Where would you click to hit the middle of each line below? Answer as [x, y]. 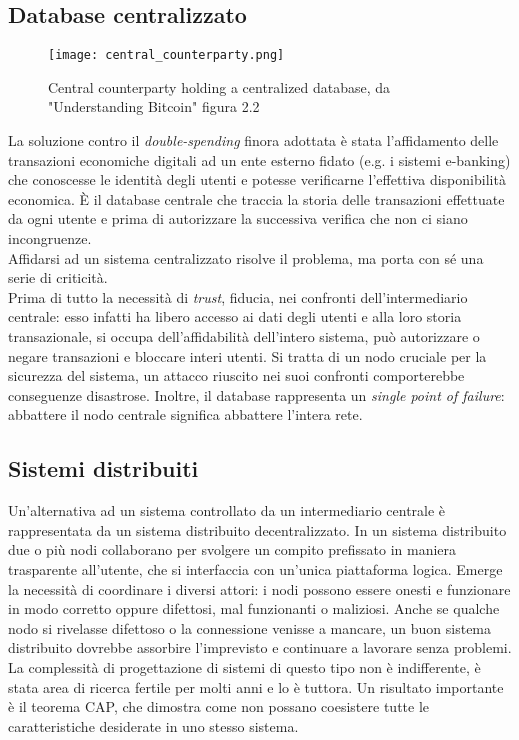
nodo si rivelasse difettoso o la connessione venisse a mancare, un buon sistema [250, 627]
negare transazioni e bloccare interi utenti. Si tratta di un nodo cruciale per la [247, 355]
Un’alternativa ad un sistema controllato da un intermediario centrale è [227, 510]
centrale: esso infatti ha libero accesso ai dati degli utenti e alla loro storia [235, 316]
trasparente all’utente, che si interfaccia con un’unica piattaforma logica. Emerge [255, 568]
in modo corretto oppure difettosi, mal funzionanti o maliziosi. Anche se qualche [254, 608]
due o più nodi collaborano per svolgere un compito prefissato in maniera [232, 549]
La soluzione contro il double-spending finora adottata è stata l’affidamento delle [253, 140]
